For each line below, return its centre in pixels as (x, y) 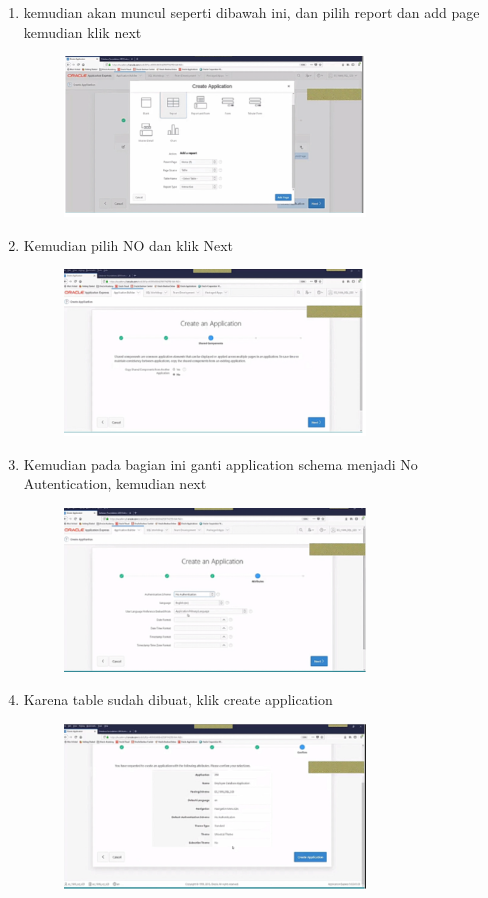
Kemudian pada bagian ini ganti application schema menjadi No (220, 463)
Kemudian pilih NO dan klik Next (128, 244)
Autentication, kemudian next (115, 483)
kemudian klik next (82, 31)
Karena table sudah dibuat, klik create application (178, 699)
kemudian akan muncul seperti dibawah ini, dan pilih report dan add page (251, 12)
